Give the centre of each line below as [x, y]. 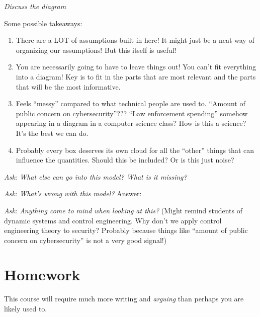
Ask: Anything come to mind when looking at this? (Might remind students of [123, 210]
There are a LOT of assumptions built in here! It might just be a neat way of [135, 40]
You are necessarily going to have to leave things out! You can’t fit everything [136, 67]
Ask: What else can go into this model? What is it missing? [96, 176]
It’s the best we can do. [52, 133]
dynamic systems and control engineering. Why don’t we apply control [113, 220]
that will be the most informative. [68, 86]
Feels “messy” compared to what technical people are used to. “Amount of [131, 103]
